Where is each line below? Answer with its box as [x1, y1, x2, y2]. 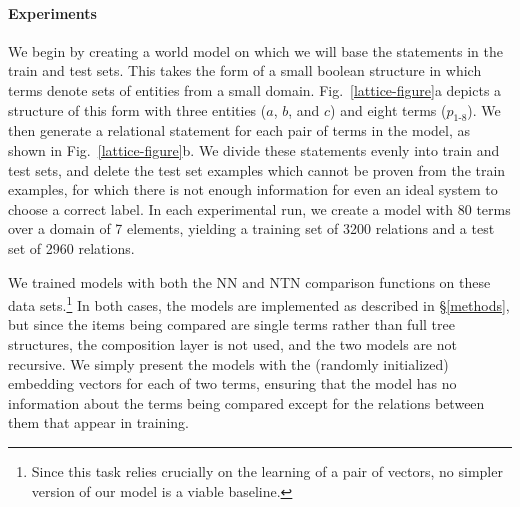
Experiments [8, 2, 97, 23]
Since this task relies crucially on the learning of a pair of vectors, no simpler [31, 460, 503, 481]
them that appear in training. [8, 412, 189, 433]
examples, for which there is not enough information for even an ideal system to [8, 179, 498, 200]
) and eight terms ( [330, 99, 447, 120]
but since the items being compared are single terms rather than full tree [8, 314, 455, 335]
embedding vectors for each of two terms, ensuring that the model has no [8, 373, 457, 394]
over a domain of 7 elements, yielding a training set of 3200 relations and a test [8, 218, 495, 239]
